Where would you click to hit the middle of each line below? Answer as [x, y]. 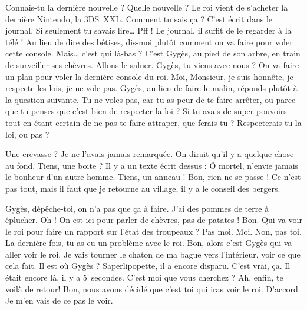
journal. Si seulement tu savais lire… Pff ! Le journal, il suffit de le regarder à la [148, 30]
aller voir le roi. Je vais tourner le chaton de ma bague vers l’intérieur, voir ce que [153, 254]
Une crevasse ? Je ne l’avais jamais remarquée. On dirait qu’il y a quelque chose [150, 154]
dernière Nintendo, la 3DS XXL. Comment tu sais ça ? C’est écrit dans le [139, 19]
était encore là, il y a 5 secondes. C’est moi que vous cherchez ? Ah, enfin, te [144, 277]
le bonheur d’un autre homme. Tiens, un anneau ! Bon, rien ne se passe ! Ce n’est [153, 177]
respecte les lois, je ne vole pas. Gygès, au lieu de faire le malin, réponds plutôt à [151, 88]
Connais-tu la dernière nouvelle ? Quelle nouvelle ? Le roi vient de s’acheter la [147, 7]
